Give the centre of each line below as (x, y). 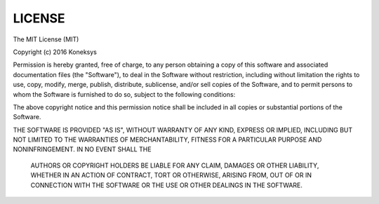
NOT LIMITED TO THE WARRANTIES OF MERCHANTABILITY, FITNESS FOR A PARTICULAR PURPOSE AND (167, 140)
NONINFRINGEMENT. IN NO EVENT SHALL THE (82, 149)
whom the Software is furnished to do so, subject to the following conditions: (124, 94)
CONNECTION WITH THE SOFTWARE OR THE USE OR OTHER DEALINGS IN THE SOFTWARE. (167, 185)
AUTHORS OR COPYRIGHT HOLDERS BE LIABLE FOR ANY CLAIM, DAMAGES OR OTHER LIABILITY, (175, 165)
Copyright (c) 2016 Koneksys (55, 52)
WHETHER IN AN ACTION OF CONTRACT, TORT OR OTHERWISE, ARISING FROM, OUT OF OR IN (171, 175)
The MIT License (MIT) (46, 39)
